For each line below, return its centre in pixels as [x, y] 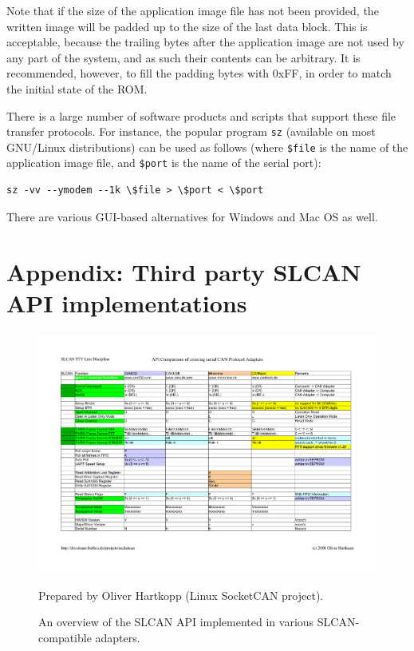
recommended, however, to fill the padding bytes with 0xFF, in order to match [199, 73]
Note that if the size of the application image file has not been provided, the [193, 10]
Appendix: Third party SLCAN [184, 271]
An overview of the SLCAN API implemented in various [176, 622]
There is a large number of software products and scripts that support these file [201, 115]
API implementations [127, 302]
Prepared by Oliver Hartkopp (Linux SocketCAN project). [181, 595]
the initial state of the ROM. [77, 88]
